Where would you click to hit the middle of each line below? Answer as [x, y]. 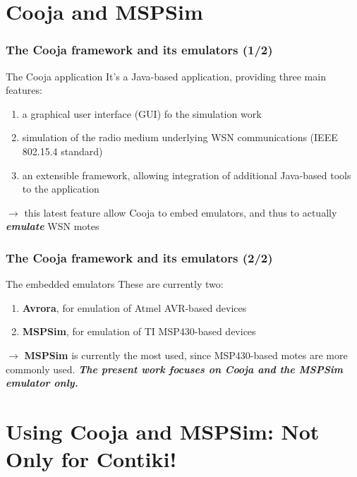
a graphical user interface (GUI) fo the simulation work [142, 113]
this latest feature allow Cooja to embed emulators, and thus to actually [181, 212]
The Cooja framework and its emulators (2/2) [139, 257]
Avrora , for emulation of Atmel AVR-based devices [134, 307]
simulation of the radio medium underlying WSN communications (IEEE [180, 137]
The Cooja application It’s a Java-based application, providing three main [166, 76]
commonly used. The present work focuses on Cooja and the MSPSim [174, 369]
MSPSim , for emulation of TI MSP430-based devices [139, 331]
